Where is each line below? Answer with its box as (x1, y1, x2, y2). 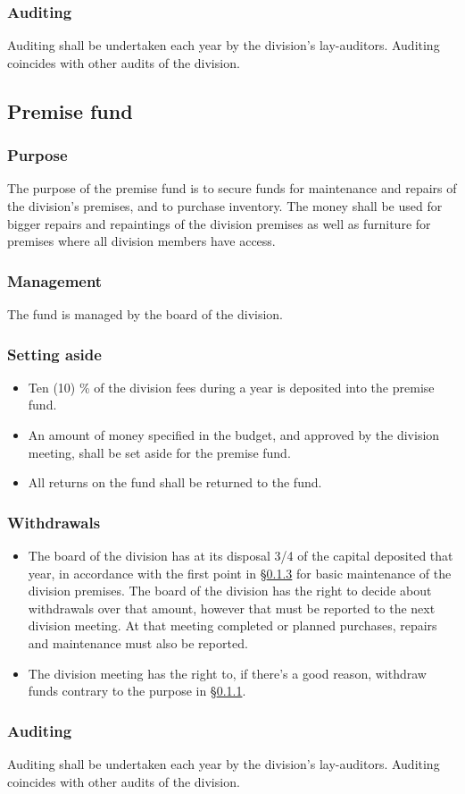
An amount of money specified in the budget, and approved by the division (28, 426, 440, 443)
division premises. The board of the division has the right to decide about (28, 581, 432, 600)
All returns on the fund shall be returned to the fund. (28, 473, 322, 492)
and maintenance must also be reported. (28, 633, 248, 652)
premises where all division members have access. (7, 232, 276, 250)
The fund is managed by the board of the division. (7, 305, 284, 323)
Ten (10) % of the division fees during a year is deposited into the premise (28, 377, 435, 396)
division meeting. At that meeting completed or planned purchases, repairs (28, 616, 437, 635)
